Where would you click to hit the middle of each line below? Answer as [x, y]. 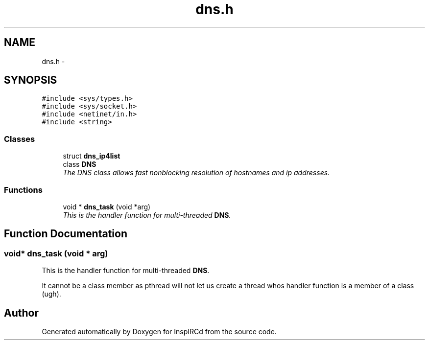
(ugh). [51, 294]
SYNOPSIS [31, 80]
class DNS [80, 164]
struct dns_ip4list [92, 156]
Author [21, 313]
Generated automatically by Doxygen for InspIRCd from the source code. [159, 332]
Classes [20, 139]
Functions [23, 190]
